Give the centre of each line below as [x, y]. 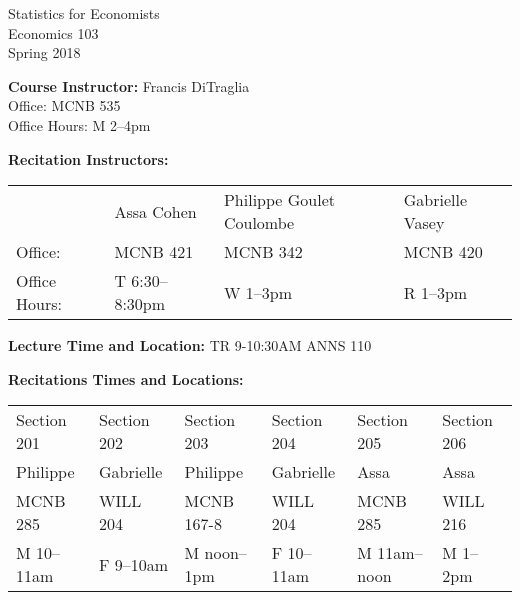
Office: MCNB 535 [64, 105]
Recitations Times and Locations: [126, 378]
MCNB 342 [263, 252]
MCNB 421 [154, 252]
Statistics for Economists [84, 13]
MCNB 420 [443, 252]
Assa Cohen [155, 211]
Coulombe [259, 223]
